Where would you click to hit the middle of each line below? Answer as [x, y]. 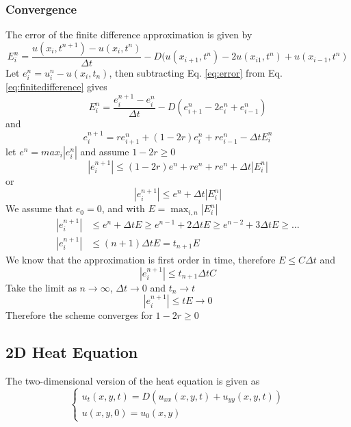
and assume [105, 151]
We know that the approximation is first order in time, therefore [141, 259]
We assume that [39, 208]
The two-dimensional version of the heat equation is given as [133, 380]
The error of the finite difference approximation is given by [129, 35]
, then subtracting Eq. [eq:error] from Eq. [196, 72]
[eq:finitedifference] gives [56, 86]
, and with [123, 208]
